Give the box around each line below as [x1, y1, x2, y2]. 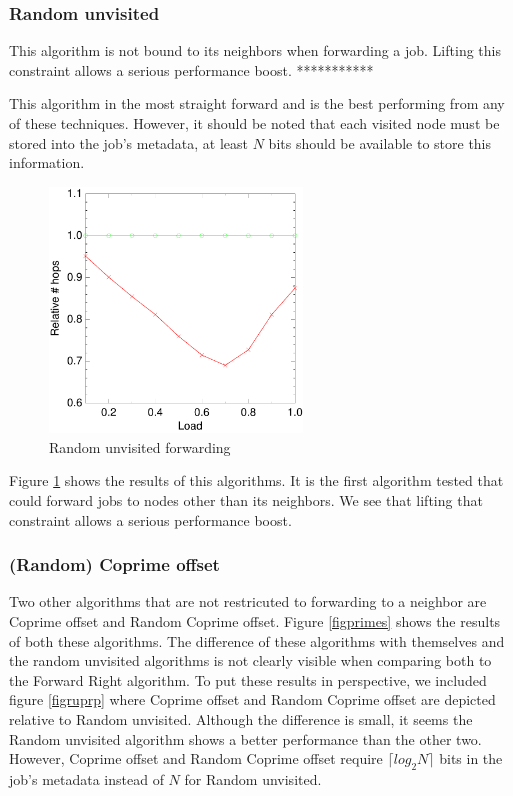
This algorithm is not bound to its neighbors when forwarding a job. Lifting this [9, 40, 501, 61]
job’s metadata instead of [9, 769, 164, 790]
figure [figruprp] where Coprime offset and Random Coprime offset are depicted [9, 689, 496, 710]
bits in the [439, 748, 503, 769]
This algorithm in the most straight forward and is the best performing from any [9, 93, 505, 114]
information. [9, 152, 85, 173]
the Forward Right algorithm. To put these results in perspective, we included [9, 669, 487, 690]
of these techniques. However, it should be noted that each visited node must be [9, 113, 500, 133]
